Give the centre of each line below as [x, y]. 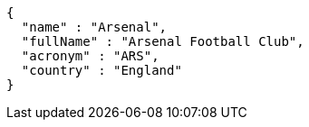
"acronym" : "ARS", [90, 56]
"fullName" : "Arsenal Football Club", [163, 41]
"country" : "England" [101, 70]
